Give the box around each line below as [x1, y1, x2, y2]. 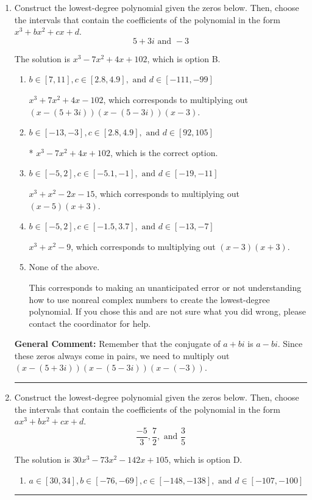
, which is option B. [147, 52, 221, 65]
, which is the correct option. [110, 146, 218, 159]
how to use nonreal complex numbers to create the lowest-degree [29, 293, 270, 305]
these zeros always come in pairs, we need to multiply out [14, 349, 230, 362]
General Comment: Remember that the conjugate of [14, 337, 221, 350]
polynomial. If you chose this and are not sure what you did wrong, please [29, 305, 306, 318]
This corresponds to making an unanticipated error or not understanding [29, 280, 302, 293]
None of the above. [29, 263, 100, 273]
